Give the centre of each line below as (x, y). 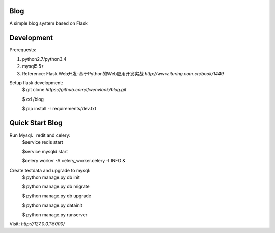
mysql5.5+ (33, 66)
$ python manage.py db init (51, 177)
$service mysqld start (45, 151)
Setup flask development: (36, 82)
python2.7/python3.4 (44, 59)
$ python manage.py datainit (52, 205)
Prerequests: (23, 50)
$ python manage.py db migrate (56, 187)
